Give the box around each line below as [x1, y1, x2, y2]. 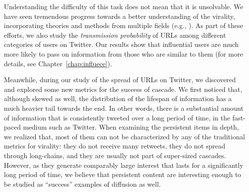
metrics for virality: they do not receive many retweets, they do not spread [4, 141, 225, 151]
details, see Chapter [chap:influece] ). [4, 58, 112, 68]
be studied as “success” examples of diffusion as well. [4, 178, 161, 189]
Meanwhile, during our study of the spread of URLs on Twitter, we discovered [4, 74, 236, 85]
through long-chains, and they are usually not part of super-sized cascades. [4, 150, 226, 160]
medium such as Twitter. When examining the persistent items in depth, [23, 122, 239, 132]
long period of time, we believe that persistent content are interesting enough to [4, 169, 241, 179]
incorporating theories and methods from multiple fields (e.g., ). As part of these [4, 20, 243, 30]
